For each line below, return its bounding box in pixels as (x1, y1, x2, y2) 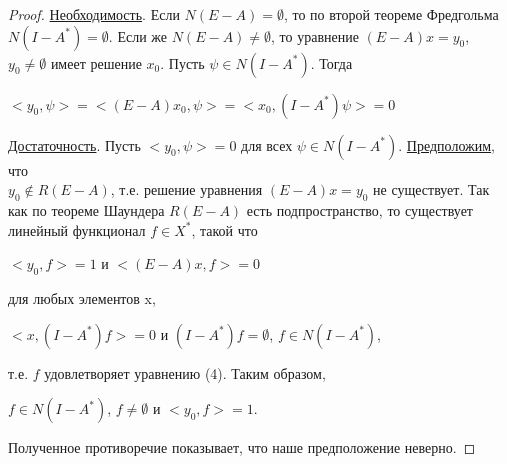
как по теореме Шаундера (8, 199, 165, 220)
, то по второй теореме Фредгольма (283, 4, 499, 24)
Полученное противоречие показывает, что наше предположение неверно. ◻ (8, 437, 476, 458)
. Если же (108, 25, 168, 46)
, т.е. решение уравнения (110, 179, 263, 200)
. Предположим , (398, 134, 495, 155)
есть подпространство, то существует (246, 199, 473, 220)
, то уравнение (271, 25, 359, 46)
